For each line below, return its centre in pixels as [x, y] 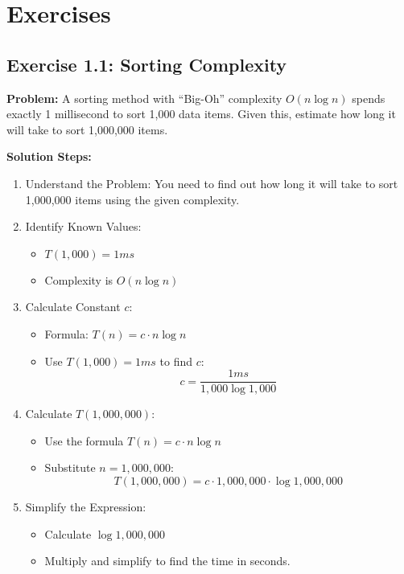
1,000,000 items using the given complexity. [132, 199]
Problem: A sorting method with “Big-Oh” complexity [144, 98]
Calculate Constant [73, 307]
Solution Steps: [49, 156]
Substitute [70, 467]
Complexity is [79, 279]
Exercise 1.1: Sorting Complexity [147, 64]
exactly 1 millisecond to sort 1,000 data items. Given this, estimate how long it [201, 114]
